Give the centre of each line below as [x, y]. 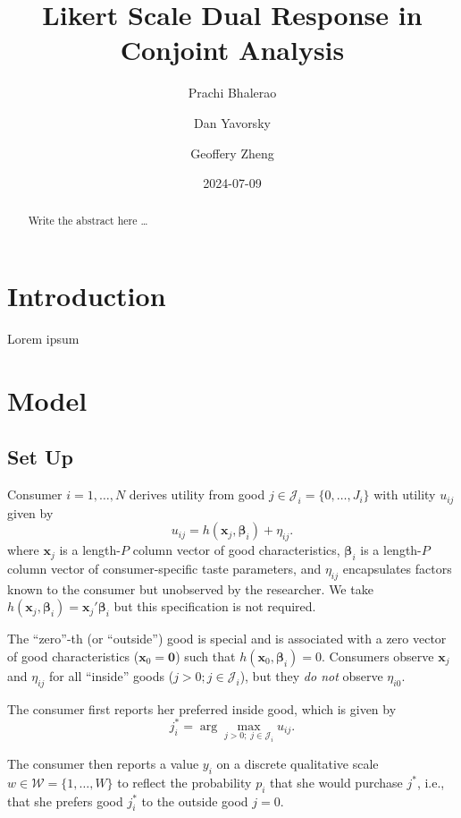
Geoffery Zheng [232, 153]
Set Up [40, 457]
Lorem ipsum [43, 339]
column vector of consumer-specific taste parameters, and [164, 568]
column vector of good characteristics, [236, 550]
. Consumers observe [378, 656]
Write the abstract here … [88, 221]
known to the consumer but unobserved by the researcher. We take [190, 588]
